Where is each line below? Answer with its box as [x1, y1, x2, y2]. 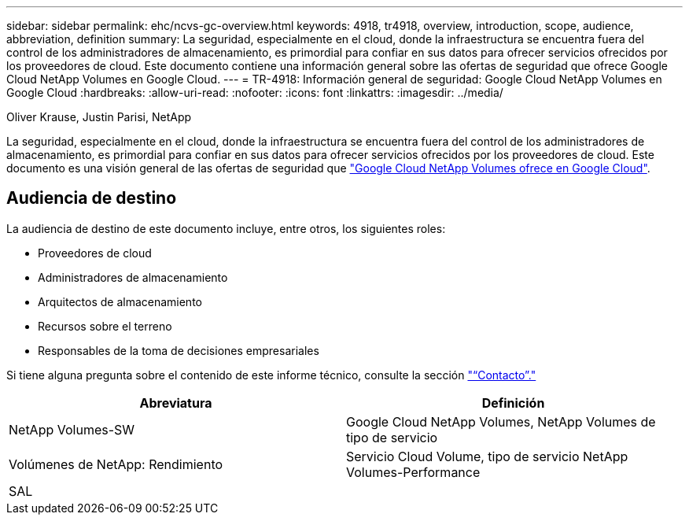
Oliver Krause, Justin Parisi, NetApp [6, 110, 192, 124]
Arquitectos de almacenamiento [38, 294, 202, 309]
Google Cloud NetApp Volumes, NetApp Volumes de [346, 413, 656, 430]
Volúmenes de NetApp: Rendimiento [9, 456, 223, 472]
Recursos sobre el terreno [38, 319, 172, 333]
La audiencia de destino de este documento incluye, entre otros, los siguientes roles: [6, 221, 446, 235]
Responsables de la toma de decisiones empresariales [38, 343, 319, 357]
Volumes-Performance [346, 464, 481, 480]
